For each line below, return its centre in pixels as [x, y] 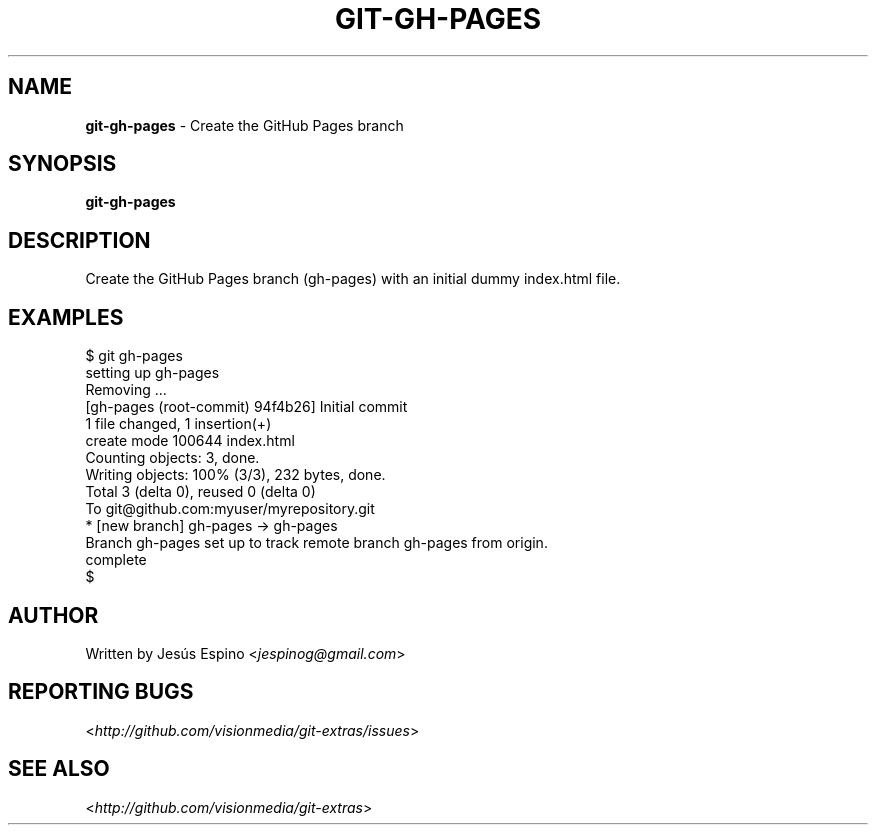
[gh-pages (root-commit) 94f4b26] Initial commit [246, 407]
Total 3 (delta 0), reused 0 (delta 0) [200, 492]
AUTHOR [53, 615]
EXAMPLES [66, 317]
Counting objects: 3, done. [172, 458]
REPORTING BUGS [101, 692]
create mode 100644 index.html [190, 441]
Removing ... [126, 390]
